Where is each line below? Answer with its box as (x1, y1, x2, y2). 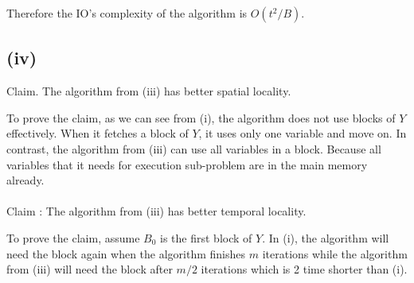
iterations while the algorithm (262, 245, 408, 262)
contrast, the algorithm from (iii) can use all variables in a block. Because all (6, 140, 381, 157)
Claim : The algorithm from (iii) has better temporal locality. (6, 203, 307, 219)
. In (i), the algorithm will (262, 229, 389, 246)
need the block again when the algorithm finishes (6, 245, 246, 262)
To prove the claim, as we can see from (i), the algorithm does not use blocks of (6, 109, 396, 126)
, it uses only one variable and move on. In (198, 125, 407, 141)
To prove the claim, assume (6, 229, 140, 246)
